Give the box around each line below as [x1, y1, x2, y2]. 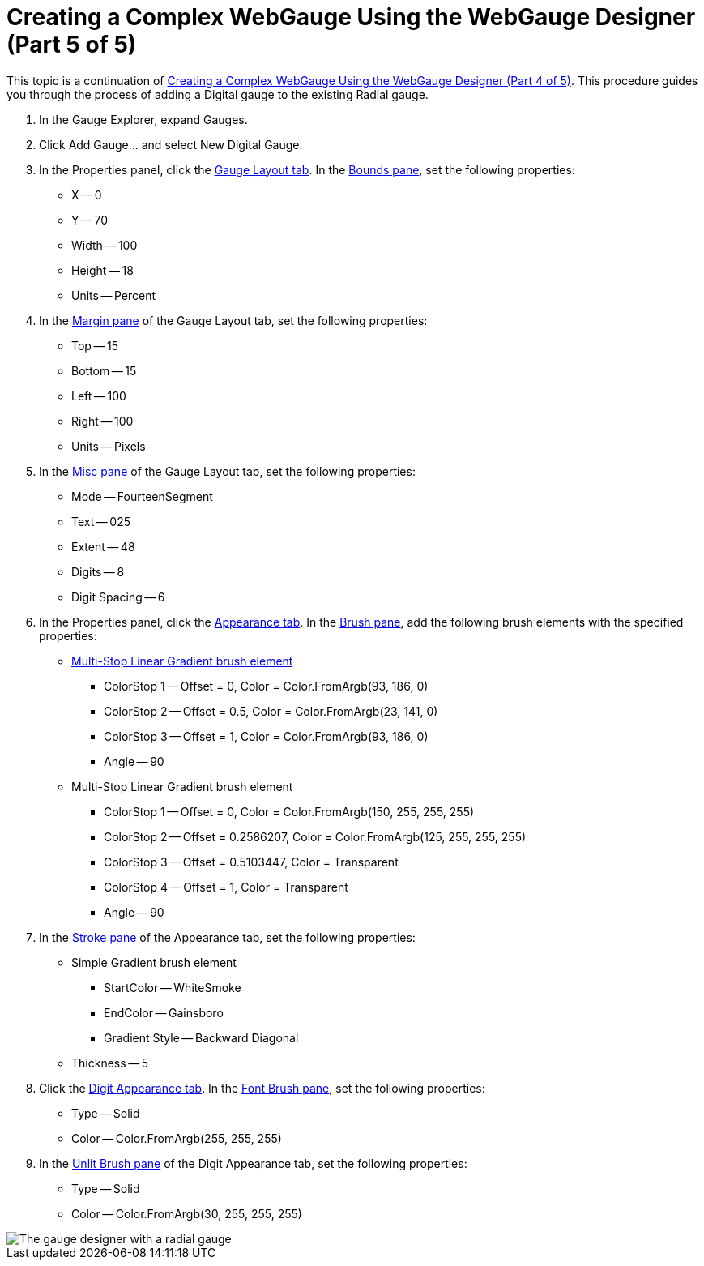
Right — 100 [71, 413, 134, 428]
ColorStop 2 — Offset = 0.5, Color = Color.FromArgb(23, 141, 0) [104, 704, 438, 718]
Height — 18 [71, 263, 134, 277]
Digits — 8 [71, 564, 125, 579]
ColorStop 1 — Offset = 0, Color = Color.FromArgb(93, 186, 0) [104, 678, 429, 693]
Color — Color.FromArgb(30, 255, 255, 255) [71, 1206, 302, 1221]
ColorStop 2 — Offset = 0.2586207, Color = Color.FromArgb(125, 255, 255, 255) [104, 829, 527, 844]
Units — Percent [71, 288, 156, 302]
